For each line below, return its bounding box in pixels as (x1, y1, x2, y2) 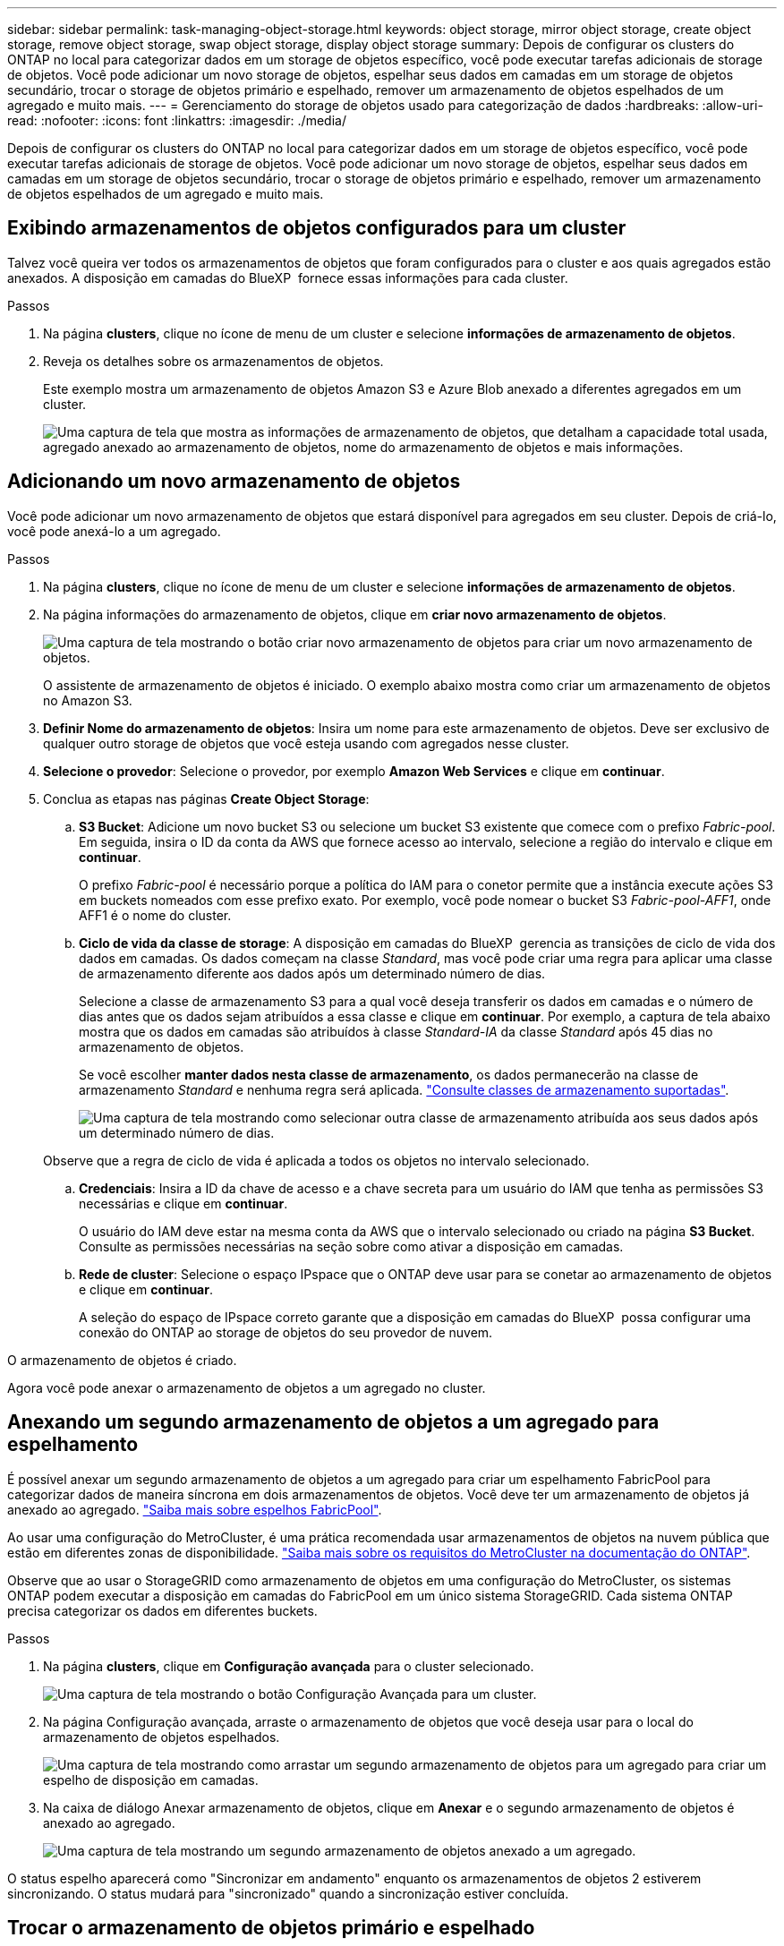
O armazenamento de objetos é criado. (7, 1352, 237, 1368)
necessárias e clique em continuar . (79, 1195, 288, 1211)
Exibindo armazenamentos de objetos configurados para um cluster (7, 217, 626, 240)
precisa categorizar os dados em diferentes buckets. (7, 1602, 318, 1618)
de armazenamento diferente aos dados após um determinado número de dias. (79, 965, 546, 981)
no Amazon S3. (43, 692, 132, 708)
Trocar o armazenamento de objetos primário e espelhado (7, 1916, 535, 1939)
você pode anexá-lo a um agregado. (7, 523, 221, 539)
